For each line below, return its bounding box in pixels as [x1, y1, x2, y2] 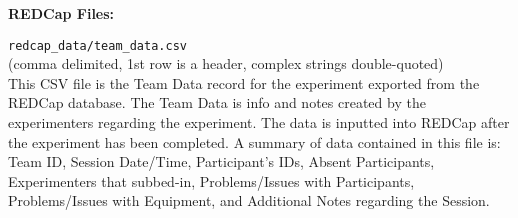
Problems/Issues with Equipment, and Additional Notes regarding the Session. [8, 190, 490, 211]
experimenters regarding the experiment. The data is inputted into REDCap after [8, 112, 510, 133]
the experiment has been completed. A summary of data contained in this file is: [8, 131, 501, 152]
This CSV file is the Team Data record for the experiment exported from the [8, 72, 480, 93]
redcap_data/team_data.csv [8, 38, 187, 53]
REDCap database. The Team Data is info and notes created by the [8, 92, 426, 113]
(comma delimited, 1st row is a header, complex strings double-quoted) [8, 53, 444, 74]
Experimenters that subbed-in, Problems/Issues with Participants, [8, 170, 415, 191]
